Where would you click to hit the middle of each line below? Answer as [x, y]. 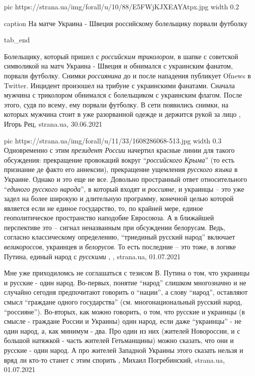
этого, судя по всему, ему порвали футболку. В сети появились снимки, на [116, 104]
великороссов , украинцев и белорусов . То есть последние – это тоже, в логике [120, 247]
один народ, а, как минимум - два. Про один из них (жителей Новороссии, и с [122, 330]
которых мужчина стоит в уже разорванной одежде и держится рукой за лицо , [122, 114]
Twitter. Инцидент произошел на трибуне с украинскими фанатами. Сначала [119, 85]
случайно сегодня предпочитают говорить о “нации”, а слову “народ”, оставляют [126, 292]
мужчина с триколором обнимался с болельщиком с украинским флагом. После [123, 95]
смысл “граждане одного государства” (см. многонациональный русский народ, [123, 302]
